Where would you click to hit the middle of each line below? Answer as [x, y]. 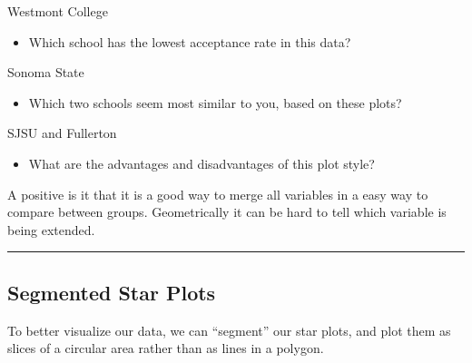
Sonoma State [46, 72]
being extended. [51, 229]
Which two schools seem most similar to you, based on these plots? [215, 102]
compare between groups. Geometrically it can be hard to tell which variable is [227, 212]
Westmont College [58, 11]
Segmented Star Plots [112, 292]
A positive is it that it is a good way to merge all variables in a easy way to [218, 194]
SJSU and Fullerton [62, 133]
